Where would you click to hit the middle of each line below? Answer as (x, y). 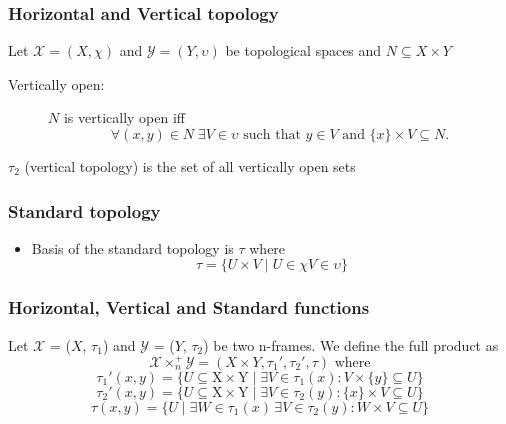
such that (272, 135)
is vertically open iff (124, 117)
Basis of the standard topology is (132, 247)
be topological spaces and (303, 50)
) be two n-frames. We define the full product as (351, 344)
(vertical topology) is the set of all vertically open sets (190, 166)
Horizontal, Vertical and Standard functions (189, 307)
